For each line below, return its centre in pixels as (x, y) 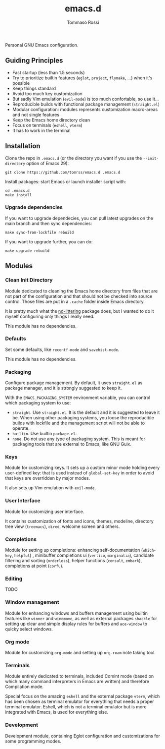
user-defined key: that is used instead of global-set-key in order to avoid (80, 473)
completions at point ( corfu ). (34, 566)
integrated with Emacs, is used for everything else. (57, 712)
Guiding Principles (34, 61)
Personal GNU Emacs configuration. (42, 45)
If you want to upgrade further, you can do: (49, 241)
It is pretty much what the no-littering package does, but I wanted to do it (80, 311)
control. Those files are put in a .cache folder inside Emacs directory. (75, 301)
